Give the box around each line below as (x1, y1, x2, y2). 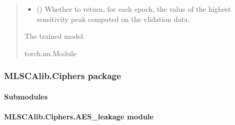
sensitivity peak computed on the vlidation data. (36, 13, 190, 24)
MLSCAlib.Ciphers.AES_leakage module (4, 111, 154, 121)
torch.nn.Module (24, 47, 76, 58)
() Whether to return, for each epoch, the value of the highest (36, 4, 231, 14)
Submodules (4, 91, 48, 102)
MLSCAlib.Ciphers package (4, 69, 121, 82)
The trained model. (24, 31, 85, 41)
